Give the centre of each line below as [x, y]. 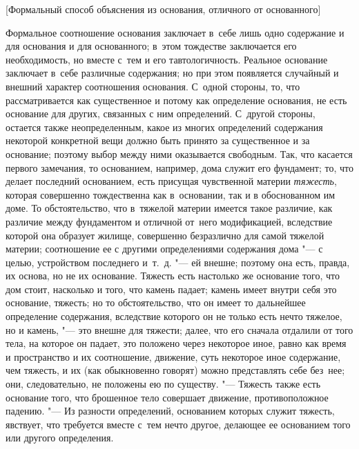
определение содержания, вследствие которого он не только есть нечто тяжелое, [174, 316]
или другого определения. [60, 438]
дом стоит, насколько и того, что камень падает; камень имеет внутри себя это [171, 289]
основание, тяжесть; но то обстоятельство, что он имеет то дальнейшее [156, 302]
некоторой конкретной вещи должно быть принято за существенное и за [158, 140]
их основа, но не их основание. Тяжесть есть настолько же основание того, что [173, 276]
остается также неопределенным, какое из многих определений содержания [164, 127]
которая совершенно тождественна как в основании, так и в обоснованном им [171, 194]
